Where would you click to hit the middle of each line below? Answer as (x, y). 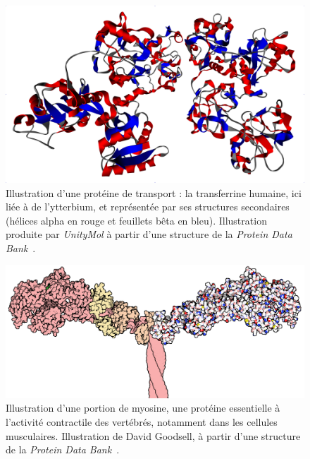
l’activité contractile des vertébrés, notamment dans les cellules (142, 422)
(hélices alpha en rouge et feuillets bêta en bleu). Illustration (136, 220)
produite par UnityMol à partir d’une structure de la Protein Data (149, 234)
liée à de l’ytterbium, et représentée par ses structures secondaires (148, 207)
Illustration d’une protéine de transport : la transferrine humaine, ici (154, 192)
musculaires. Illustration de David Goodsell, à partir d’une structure (153, 435)
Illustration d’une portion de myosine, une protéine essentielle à (143, 408)
